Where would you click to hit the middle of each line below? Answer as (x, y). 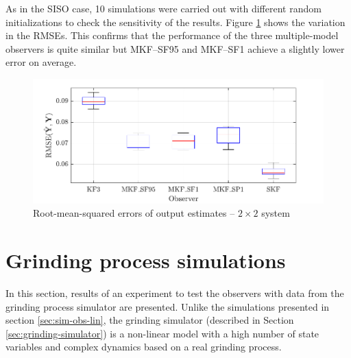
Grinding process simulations (146, 260)
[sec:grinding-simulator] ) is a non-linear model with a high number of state (162, 333)
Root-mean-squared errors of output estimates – (134, 213)
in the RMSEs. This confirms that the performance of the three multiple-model (172, 35)
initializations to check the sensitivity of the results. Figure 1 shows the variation (175, 22)
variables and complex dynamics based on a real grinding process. (144, 347)
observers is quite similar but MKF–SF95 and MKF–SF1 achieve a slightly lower (175, 48)
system (276, 213)
